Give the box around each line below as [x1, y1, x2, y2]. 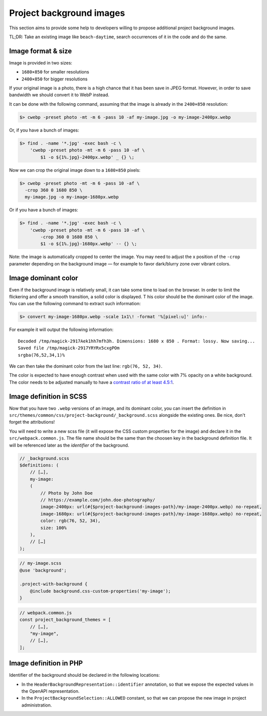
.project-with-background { [19, 581, 88, 587]
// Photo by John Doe [40, 490, 93, 496]
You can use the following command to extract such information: [9, 301, 141, 307]
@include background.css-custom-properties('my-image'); [30, 588, 171, 594]
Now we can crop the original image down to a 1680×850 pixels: [9, 167, 140, 173]
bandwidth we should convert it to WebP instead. [9, 92, 110, 98]
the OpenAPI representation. [21, 688, 80, 694]
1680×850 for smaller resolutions [21, 69, 89, 75]
